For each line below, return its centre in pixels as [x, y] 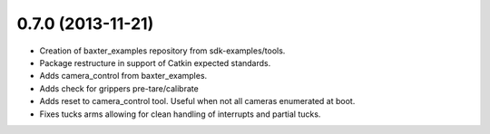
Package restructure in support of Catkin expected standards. [155, 62]
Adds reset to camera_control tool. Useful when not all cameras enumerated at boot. [197, 101]
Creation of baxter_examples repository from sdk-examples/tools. [162, 51]
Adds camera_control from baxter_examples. [123, 76]
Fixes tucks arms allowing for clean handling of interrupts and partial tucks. [180, 114]
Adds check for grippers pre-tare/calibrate [119, 88]
